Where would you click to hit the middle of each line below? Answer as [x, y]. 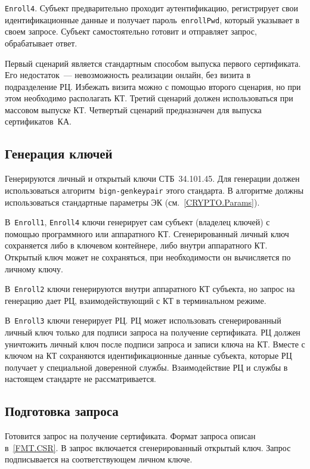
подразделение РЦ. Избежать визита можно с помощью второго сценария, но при [153, 86]
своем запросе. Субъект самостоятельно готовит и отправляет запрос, [131, 31]
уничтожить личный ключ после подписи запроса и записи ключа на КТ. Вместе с [155, 344]
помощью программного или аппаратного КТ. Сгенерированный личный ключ [147, 233]
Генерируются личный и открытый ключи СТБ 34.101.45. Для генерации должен [152, 178]
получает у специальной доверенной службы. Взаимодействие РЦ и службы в [146, 367]
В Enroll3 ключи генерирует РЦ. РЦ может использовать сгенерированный [143, 320]
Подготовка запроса [62, 411]
